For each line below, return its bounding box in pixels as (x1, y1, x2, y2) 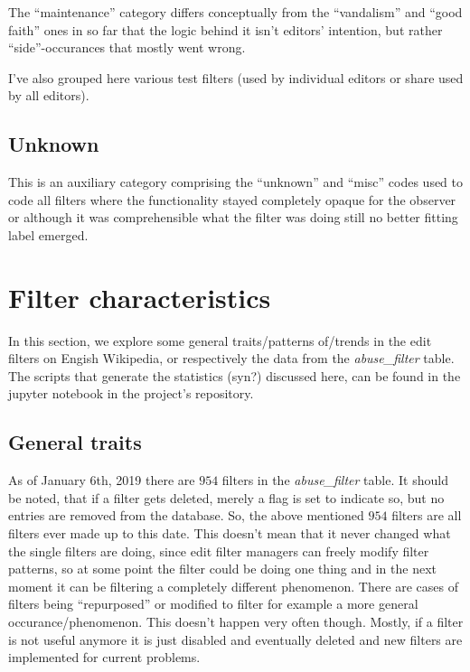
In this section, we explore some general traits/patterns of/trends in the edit (8, 331, 432, 350)
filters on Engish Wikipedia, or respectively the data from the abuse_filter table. (8, 349, 455, 368)
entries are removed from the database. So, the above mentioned (8, 506, 364, 525)
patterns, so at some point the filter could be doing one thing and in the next (8, 559, 437, 578)
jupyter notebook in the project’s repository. (8, 384, 254, 403)
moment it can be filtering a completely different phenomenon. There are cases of (8, 576, 459, 595)
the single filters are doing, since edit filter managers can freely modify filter (8, 541, 429, 560)
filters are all (391, 506, 462, 525)
